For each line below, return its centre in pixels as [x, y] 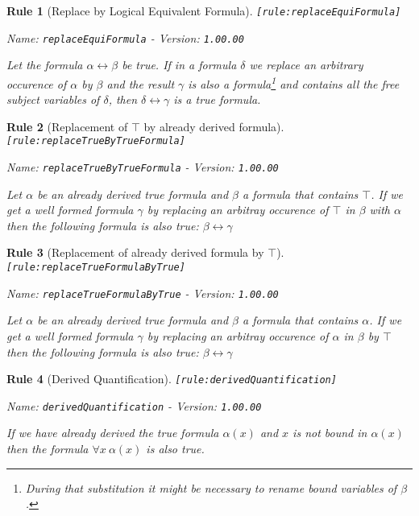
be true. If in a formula [179, 65]
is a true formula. [217, 99]
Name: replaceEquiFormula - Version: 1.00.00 [125, 37]
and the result [141, 83]
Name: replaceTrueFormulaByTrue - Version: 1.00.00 [143, 293]
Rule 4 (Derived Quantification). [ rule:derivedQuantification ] [172, 379]
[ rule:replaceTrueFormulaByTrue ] [96, 268]
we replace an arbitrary [306, 65]
